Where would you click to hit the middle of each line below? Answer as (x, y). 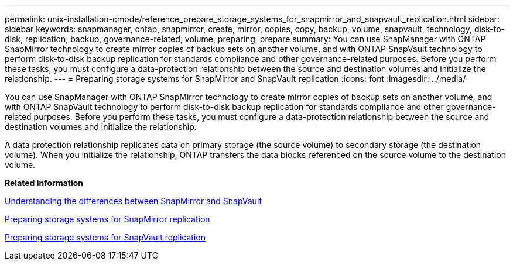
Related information (44, 183)
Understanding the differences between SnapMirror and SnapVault (134, 201)
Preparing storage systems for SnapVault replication (105, 237)
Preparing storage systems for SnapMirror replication (107, 219)
